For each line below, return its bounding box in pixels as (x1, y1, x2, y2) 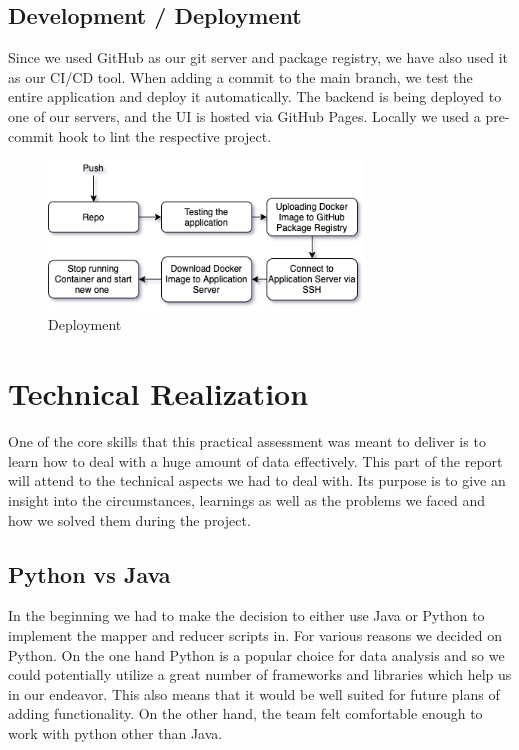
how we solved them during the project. (8, 509, 251, 530)
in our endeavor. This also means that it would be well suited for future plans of (8, 683, 500, 704)
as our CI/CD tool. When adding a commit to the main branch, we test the (8, 66, 473, 87)
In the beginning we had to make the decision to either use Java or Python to (8, 605, 485, 626)
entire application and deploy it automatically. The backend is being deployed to (8, 86, 502, 107)
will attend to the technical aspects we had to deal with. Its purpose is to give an (8, 470, 506, 491)
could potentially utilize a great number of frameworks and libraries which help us (8, 664, 512, 685)
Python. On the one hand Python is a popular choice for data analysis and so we (8, 644, 505, 665)
